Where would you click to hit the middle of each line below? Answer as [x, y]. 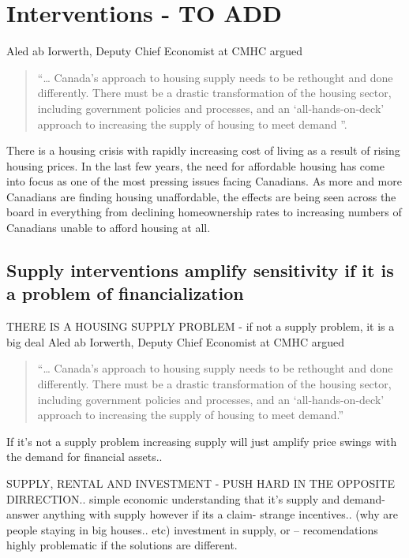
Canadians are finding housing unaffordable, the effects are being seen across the [201, 196]
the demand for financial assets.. [84, 457]
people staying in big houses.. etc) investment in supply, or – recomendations [192, 529]
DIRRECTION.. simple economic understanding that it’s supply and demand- [196, 498]
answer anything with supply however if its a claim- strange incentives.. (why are [202, 514]
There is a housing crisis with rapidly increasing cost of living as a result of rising [203, 150]
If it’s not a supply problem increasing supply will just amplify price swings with [202, 441]
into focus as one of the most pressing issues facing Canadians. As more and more [204, 181]
